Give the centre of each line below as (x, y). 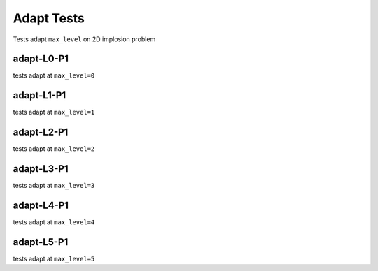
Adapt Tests (49, 18)
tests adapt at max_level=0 (54, 75)
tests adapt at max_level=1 (54, 112)
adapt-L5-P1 (41, 242)
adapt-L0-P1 (41, 59)
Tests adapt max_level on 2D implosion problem (84, 39)
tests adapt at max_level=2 (54, 149)
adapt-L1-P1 (40, 95)
